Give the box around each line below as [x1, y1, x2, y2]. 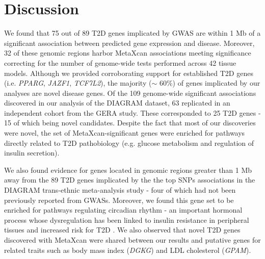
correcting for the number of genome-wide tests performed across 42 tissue [4, 57, 236, 68]
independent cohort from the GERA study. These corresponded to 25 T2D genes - [4, 107, 261, 118]
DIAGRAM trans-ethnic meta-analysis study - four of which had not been [4, 185, 236, 195]
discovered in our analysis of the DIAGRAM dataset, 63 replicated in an [4, 97, 230, 108]
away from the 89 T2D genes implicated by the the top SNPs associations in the [4, 174, 255, 185]
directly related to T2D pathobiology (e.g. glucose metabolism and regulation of [4, 137, 254, 148]
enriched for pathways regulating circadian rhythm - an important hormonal [4, 204, 243, 215]
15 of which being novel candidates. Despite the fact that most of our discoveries [4, 117, 256, 128]
